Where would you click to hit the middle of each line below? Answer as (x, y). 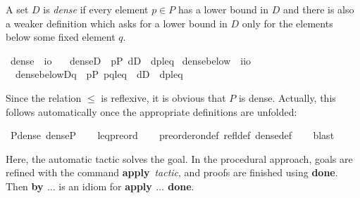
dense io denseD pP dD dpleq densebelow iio (131, 60)
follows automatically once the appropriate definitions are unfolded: (151, 111)
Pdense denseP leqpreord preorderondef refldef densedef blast (172, 135)
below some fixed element (61, 37)
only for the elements (287, 23)
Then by (25, 186)
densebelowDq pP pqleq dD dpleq (99, 74)
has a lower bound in (223, 9)
